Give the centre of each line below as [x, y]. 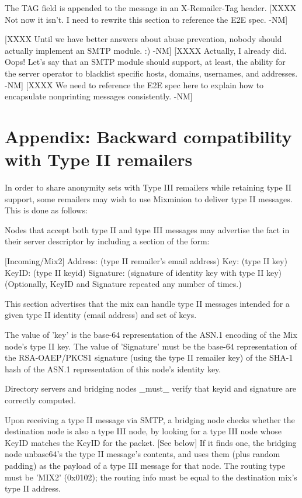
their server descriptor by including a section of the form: [107, 241]
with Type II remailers [99, 159]
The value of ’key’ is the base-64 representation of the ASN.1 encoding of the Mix [151, 334]
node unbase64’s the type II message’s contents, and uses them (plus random [143, 454]
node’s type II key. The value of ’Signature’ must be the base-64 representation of [151, 346]
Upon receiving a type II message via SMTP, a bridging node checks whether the [150, 419]
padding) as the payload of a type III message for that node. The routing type [145, 465]
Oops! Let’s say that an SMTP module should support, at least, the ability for [145, 62]
